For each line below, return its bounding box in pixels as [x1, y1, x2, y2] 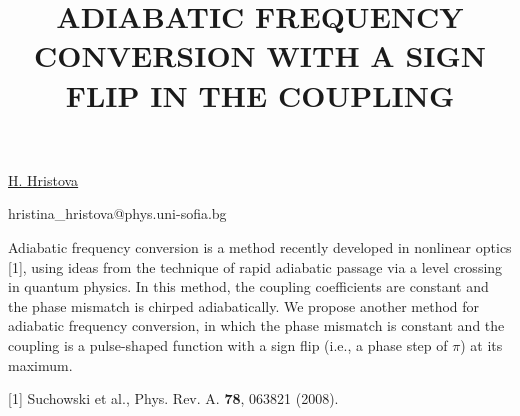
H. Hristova [8, 169, 79, 190]
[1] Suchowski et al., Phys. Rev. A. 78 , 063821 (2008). [8, 388, 339, 409]
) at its [460, 334, 503, 355]
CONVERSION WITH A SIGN [33, 35, 487, 76]
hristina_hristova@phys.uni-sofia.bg [8, 203, 227, 224]
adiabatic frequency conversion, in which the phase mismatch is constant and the [8, 315, 505, 336]
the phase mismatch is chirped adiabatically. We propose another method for [8, 295, 480, 316]
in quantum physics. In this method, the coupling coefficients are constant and [8, 276, 489, 297]
